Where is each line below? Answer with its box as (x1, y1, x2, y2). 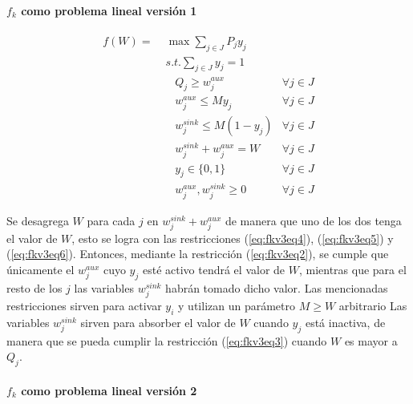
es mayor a (344, 332, 398, 349)
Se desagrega (6, 212, 69, 228)
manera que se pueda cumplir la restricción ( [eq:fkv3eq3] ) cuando (6, 332, 327, 349)
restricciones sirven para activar (6, 297, 162, 313)
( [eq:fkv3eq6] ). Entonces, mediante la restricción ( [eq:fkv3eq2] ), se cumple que (6, 245, 389, 262)
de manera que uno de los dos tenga (225, 212, 402, 228)
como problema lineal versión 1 (21, 2, 197, 18)
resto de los (6, 279, 63, 296)
